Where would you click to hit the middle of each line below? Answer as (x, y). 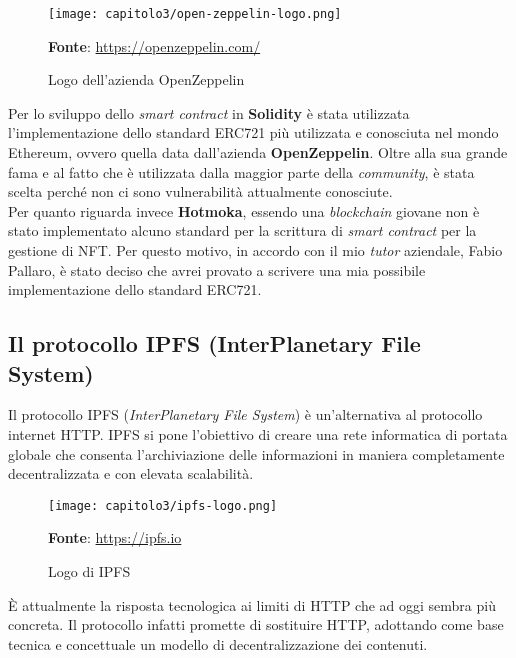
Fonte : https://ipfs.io (115, 537)
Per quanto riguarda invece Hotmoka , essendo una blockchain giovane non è (244, 210)
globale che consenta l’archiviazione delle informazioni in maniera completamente (256, 453)
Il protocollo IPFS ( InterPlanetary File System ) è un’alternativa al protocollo (245, 414)
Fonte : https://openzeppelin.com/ (154, 45)
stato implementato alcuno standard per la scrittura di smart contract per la (242, 230)
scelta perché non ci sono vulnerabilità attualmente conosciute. (200, 191)
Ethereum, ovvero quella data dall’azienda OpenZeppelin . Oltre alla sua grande (258, 152)
